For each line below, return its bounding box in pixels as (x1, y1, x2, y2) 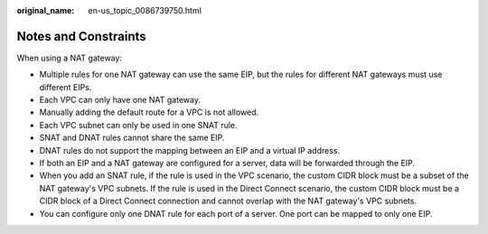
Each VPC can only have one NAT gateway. (39, 95, 201, 106)
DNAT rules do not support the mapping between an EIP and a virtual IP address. (39, 145, 341, 155)
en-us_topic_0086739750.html (88, 5, 202, 15)
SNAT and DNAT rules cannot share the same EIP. (39, 132, 225, 144)
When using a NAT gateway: (16, 52, 122, 63)
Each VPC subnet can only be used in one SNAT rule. (39, 119, 239, 130)
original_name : (16, 5, 75, 15)
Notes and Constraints (16, 28, 146, 44)
